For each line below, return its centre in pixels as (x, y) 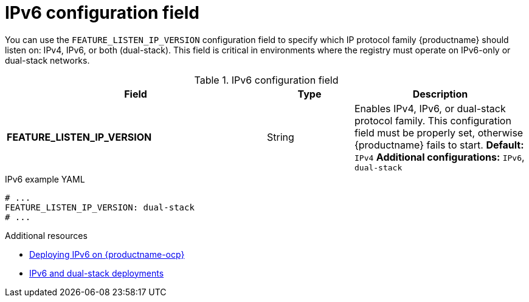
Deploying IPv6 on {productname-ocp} (107, 254)
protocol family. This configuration (433, 120)
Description (440, 94)
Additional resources (46, 235)
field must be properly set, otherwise (439, 133)
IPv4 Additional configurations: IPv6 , (439, 157)
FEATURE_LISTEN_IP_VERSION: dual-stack (100, 207)
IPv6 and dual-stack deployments (97, 273)
